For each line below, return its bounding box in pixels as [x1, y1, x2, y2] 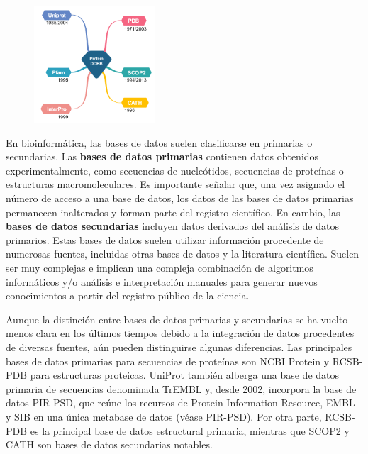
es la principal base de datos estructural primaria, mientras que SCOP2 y [30, 423, 350, 438]
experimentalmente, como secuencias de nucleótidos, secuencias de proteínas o [6, 162, 344, 177]
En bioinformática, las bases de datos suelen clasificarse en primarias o [6, 135, 313, 150]
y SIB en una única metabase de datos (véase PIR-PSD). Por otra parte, [6, 409, 322, 423]
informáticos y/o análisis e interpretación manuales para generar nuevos [6, 274, 318, 289]
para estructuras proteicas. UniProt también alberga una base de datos [30, 367, 340, 382]
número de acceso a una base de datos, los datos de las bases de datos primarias [6, 191, 354, 206]
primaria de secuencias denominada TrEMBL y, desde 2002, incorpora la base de [6, 381, 357, 396]
